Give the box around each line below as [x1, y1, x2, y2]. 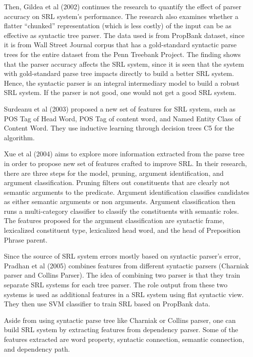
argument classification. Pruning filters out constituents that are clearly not [4, 177, 230, 188]
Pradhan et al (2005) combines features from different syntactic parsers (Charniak [4, 260, 249, 270]
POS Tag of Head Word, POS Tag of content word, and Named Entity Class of [4, 113, 241, 123]
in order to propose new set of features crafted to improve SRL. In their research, [4, 158, 247, 168]
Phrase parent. [4, 234, 48, 244]
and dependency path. [4, 343, 70, 354]
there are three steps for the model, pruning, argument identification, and [4, 168, 224, 178]
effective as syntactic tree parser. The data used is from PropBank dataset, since [4, 30, 245, 40]
